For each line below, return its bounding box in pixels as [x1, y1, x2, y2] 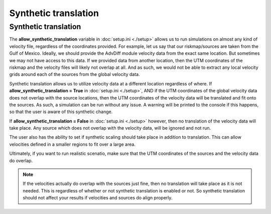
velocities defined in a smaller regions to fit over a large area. [9, 141, 135, 147]
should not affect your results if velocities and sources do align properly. [23, 195, 173, 201]
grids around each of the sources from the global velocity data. [9, 71, 140, 77]
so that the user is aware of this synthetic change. [9, 109, 113, 115]
